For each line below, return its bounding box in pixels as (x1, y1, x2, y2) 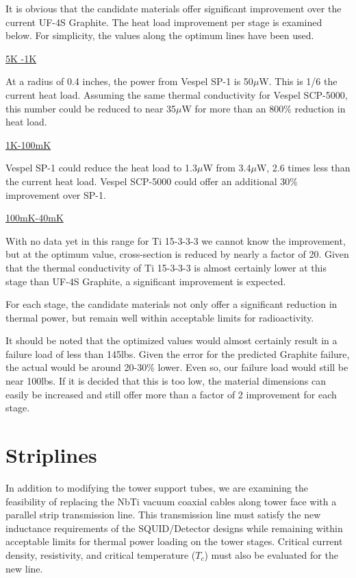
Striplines (5, 441, 97, 469)
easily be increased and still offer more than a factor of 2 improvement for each (5, 387, 337, 401)
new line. (5, 561, 43, 575)
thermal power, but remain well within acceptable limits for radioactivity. (5, 310, 314, 324)
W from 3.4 (203, 160, 251, 175)
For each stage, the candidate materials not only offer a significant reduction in (5, 297, 338, 311)
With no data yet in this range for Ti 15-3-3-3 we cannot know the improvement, (5, 233, 346, 248)
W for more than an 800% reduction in (181, 101, 346, 115)
